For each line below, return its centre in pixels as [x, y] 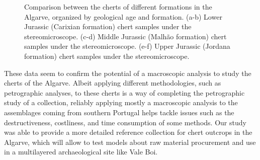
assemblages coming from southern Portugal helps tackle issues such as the [119, 112]
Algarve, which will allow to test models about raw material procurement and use [130, 142]
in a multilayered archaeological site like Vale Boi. [81, 152]
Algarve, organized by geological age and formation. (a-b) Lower [123, 16]
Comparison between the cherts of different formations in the [118, 7]
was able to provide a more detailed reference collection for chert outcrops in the [128, 132]
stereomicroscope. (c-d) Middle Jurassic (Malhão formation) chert [125, 36]
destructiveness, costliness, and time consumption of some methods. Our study [125, 122]
